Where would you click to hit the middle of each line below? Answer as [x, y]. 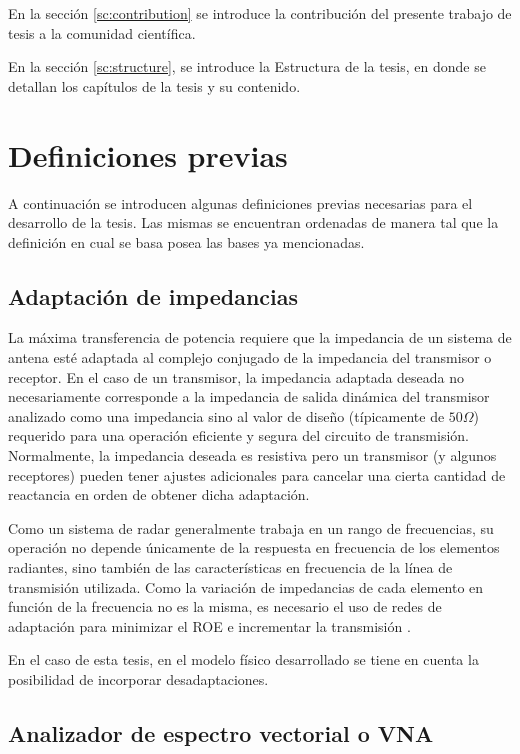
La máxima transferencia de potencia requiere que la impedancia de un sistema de [260, 337]
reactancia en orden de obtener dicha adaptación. [159, 494]
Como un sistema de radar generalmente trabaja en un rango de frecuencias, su [251, 527]
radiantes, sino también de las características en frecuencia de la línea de [230, 567]
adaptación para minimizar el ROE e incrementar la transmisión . [209, 625]
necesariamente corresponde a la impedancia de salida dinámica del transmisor [249, 396]
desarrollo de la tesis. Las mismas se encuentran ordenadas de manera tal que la [253, 222]
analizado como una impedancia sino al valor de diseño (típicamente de [226, 415]
